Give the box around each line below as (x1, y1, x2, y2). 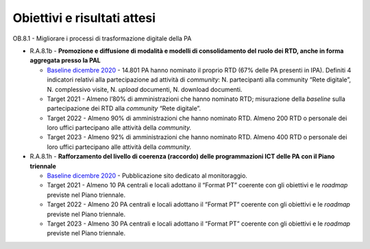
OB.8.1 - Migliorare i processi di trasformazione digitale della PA (12, 34, 192, 43)
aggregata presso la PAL (29, 56, 101, 64)
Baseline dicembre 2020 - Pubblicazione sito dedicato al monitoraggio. (47, 171, 248, 180)
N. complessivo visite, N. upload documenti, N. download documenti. (47, 85, 243, 93)
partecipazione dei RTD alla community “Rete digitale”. (47, 104, 201, 112)
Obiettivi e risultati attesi (12, 10, 156, 25)
